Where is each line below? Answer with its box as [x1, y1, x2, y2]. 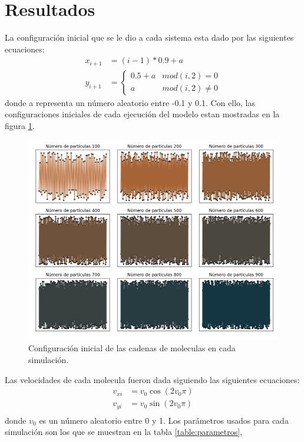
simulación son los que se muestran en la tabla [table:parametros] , [5, 425, 243, 438]
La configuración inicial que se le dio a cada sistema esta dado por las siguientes [5, 31, 294, 44]
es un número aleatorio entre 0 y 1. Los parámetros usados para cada [39, 414, 289, 426]
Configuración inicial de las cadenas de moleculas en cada [28, 342, 236, 354]
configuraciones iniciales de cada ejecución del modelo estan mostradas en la [5, 108, 280, 120]
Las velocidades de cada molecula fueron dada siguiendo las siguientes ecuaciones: [5, 373, 300, 385]
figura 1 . [5, 120, 35, 132]
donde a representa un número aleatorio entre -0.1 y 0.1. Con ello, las [5, 96, 255, 108]
